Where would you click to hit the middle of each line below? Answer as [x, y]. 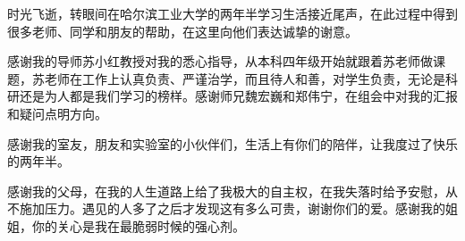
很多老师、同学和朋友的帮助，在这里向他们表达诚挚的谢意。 [182, 31]
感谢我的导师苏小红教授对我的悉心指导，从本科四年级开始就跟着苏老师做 [220, 61]
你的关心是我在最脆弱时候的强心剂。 [138, 225]
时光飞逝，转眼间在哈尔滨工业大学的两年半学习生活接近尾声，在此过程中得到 [232, 13]
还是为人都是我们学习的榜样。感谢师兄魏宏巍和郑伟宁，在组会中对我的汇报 [238, 96]
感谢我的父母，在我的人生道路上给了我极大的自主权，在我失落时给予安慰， [226, 191]
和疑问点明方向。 [57, 113]
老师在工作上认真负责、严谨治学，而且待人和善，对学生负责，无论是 [245, 78]
